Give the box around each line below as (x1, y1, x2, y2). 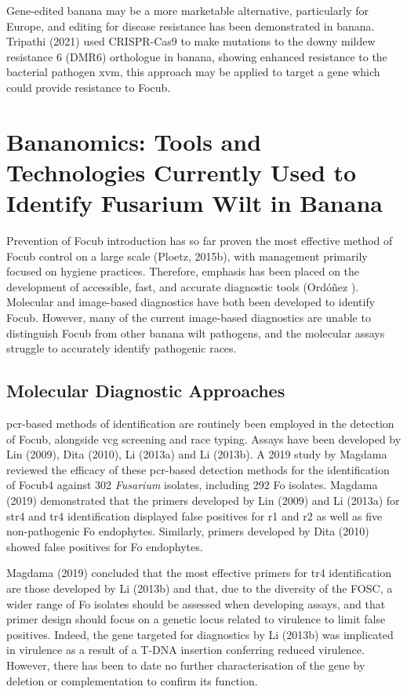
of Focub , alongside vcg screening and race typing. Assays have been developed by (6, 430, 402, 447)
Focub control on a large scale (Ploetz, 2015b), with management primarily (6, 247, 368, 264)
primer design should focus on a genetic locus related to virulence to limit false (6, 611, 386, 627)
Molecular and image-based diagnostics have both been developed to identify (6, 294, 376, 310)
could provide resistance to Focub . (6, 79, 171, 95)
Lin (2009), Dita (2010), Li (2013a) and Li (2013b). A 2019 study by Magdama (6, 446, 387, 462)
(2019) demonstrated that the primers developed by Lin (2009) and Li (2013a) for (6, 491, 400, 508)
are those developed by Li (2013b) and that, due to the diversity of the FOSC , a (6, 579, 393, 596)
